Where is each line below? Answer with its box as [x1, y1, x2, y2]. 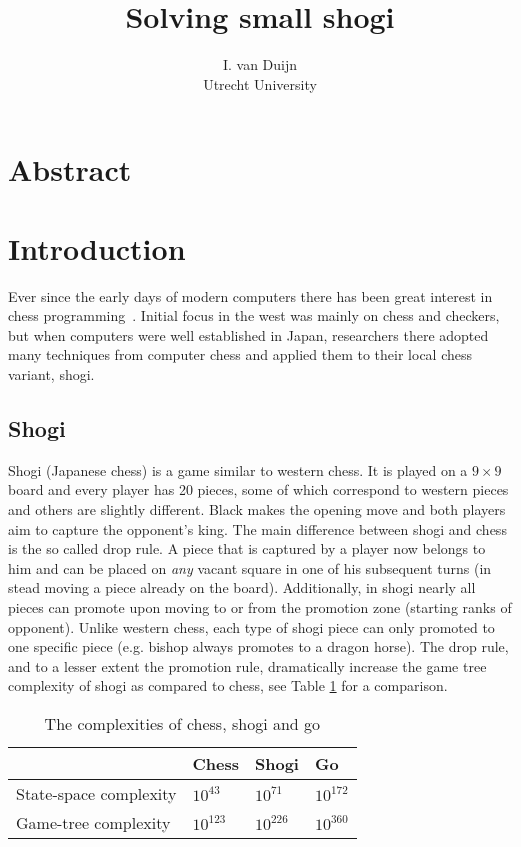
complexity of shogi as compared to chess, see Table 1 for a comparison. [8, 675, 448, 696]
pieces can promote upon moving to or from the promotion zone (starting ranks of [8, 596, 512, 617]
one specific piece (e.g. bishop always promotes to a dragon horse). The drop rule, [8, 636, 509, 657]
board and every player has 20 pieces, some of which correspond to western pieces [8, 479, 509, 500]
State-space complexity [16, 781, 177, 805]
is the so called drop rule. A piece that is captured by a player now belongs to [8, 538, 486, 559]
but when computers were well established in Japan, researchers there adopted [8, 324, 489, 345]
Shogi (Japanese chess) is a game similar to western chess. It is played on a [8, 459, 468, 480]
